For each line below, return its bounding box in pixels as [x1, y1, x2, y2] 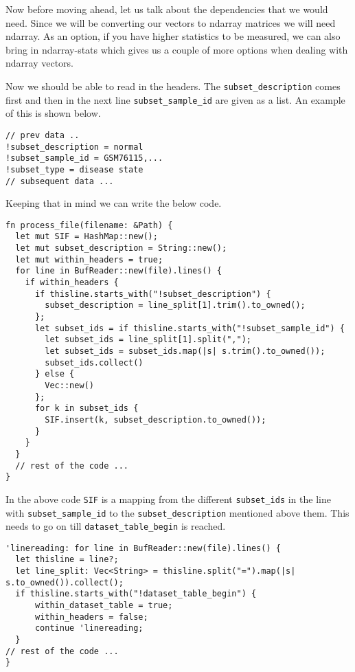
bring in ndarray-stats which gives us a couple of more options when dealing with [5, 42, 348, 56]
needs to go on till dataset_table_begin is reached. [5, 519, 226, 533]
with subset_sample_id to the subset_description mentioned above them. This [5, 505, 350, 519]
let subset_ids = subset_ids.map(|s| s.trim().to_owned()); [45, 346, 325, 356]
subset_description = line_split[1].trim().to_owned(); [45, 300, 306, 311]
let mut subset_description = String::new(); [15, 243, 227, 254]
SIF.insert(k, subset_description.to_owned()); [45, 414, 266, 425]
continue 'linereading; [34, 623, 144, 634]
